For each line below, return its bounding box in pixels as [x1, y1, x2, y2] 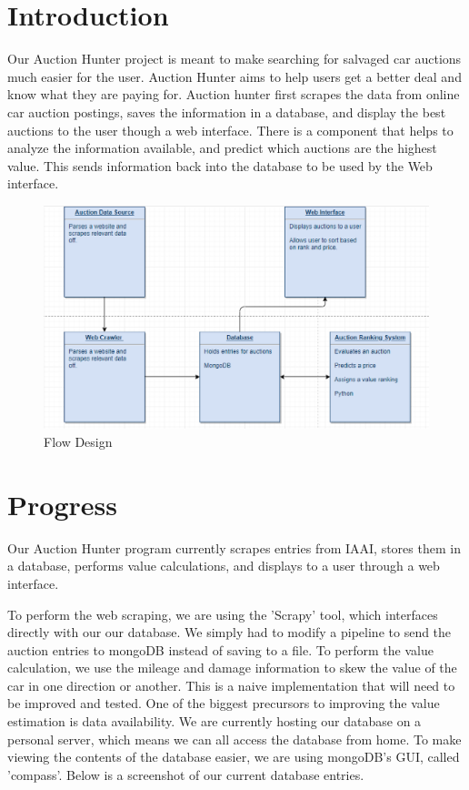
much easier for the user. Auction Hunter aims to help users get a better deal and [7, 66, 462, 86]
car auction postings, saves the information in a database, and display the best [7, 102, 446, 121]
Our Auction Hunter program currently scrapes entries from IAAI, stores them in [7, 538, 461, 557]
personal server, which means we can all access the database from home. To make [7, 729, 462, 748]
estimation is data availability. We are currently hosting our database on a [7, 712, 422, 731]
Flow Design [44, 432, 113, 451]
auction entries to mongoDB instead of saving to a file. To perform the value [7, 640, 434, 659]
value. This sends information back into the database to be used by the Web [7, 156, 433, 175]
